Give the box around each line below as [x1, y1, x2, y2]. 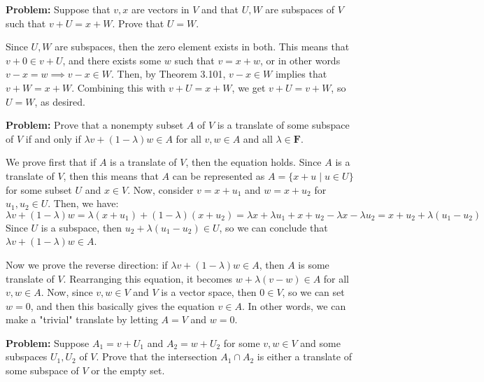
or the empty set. [91, 363, 165, 378]
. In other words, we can [241, 298, 346, 313]
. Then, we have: [48, 196, 119, 211]
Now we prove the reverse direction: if [6, 257, 168, 271]
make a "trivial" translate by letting [6, 312, 158, 327]
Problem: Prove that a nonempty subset [6, 118, 184, 132]
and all [243, 131, 273, 146]
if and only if [25, 131, 81, 146]
